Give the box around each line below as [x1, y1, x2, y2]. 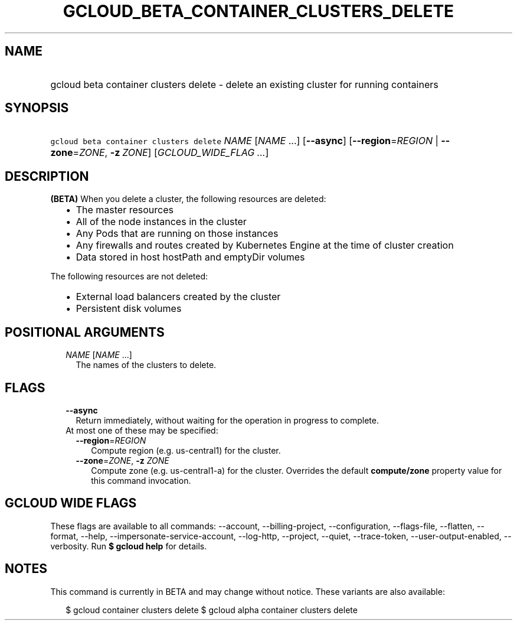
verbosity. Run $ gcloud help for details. [50, 541, 207, 551]
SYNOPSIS [5, 100, 69, 116]
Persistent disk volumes [76, 302, 182, 315]
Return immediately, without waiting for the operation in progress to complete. [76, 415, 379, 425]
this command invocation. [91, 475, 191, 486]
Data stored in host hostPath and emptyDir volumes [76, 251, 305, 263]
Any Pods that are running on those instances [76, 227, 279, 240]
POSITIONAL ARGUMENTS [5, 324, 165, 340]
